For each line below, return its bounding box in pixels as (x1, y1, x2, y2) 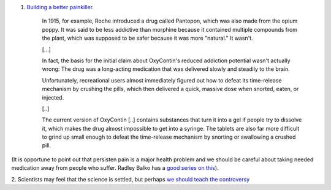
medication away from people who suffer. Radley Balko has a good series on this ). (11, 164, 219, 172)
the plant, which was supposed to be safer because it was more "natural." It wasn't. (42, 34, 254, 42)
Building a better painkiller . (26, 4, 94, 10)
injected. (42, 93, 64, 101)
